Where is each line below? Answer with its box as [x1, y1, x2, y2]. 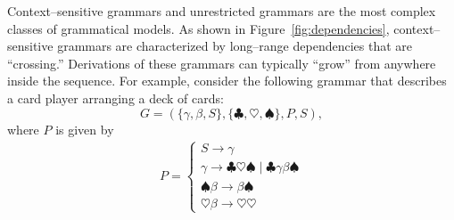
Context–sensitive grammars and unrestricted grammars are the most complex [7, 2, 436, 20]
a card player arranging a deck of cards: [7, 88, 224, 107]
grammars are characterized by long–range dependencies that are [57, 37, 412, 55]
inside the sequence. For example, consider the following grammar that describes [7, 71, 447, 90]
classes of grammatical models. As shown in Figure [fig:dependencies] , [7, 19, 390, 37]
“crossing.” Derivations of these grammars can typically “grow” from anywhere [7, 53, 436, 72]
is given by [55, 119, 114, 138]
